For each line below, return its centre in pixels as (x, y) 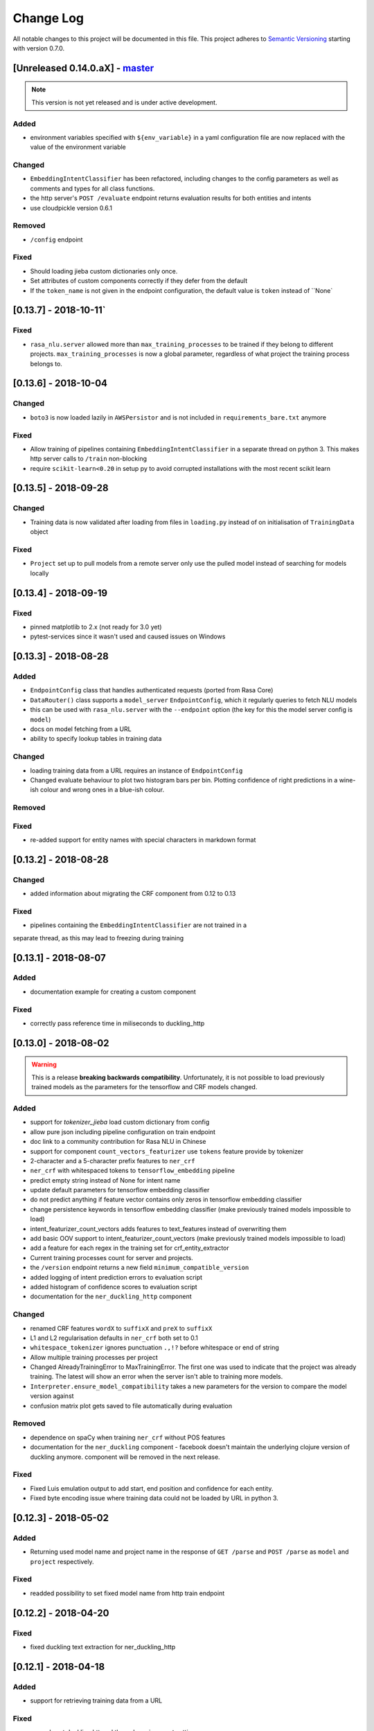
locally (39, 573)
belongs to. (46, 364)
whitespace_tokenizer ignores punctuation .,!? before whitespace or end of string (155, 1347)
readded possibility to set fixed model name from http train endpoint (127, 1593)
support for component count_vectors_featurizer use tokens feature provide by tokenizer (167, 1151)
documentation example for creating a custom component (113, 992)
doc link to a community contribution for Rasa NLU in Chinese (118, 1142)
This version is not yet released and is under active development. (124, 102)
